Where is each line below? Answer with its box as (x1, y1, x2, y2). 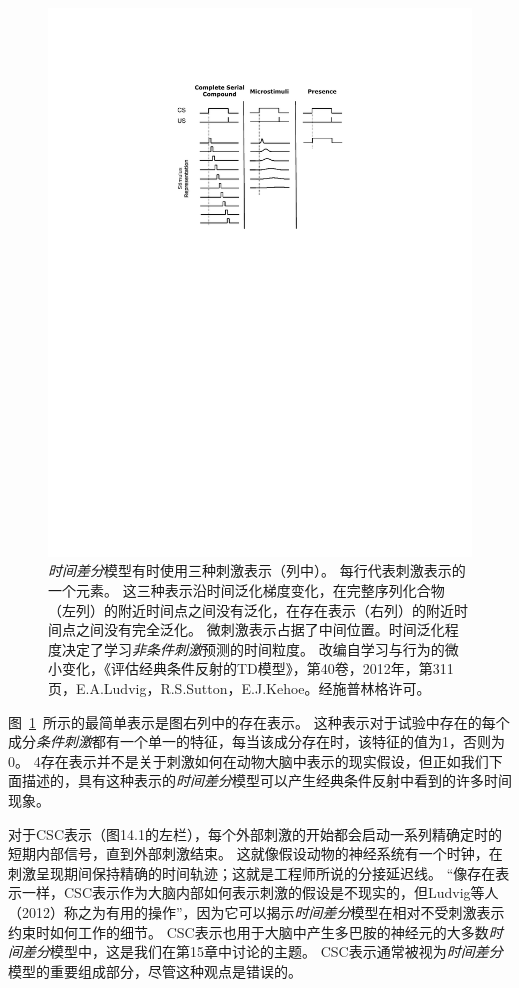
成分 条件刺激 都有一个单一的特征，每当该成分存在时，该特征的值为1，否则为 (8, 731, 505, 752)
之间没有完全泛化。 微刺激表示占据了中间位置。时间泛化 (75, 619, 445, 640)
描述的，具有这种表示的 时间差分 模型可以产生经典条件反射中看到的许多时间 (21, 770, 512, 791)
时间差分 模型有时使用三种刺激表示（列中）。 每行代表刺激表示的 (48, 560, 466, 581)
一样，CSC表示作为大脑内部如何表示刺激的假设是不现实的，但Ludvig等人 (21, 882, 499, 903)
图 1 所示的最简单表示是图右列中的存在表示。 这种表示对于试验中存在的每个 (8, 711, 510, 732)
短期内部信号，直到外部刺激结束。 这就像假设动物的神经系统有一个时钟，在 (8, 843, 503, 864)
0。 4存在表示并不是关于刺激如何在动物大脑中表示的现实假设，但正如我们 (8, 750, 489, 771)
